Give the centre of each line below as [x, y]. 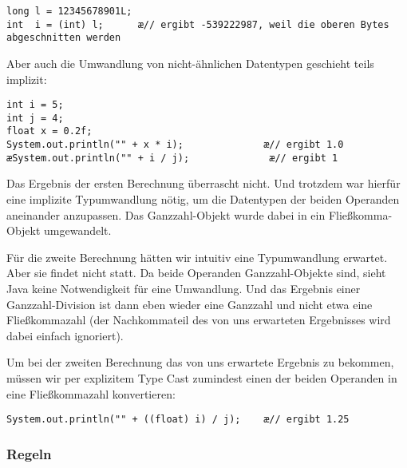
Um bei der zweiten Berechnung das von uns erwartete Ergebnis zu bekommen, [200, 362]
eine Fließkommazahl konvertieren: [91, 393]
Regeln [29, 453]
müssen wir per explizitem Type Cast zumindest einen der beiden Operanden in [202, 377]
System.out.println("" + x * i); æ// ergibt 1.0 [175, 145]
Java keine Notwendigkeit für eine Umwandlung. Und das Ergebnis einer [184, 288]
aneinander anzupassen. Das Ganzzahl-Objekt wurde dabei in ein [166, 214]
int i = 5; [35, 105]
